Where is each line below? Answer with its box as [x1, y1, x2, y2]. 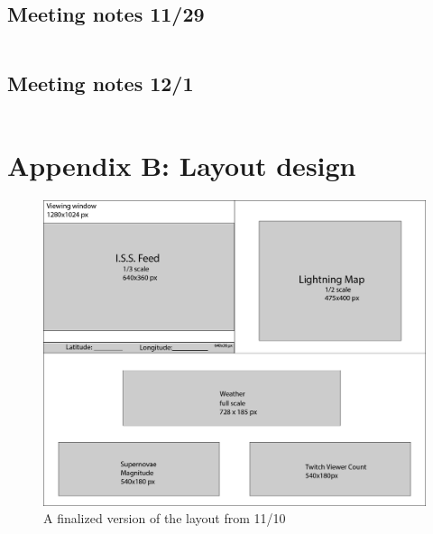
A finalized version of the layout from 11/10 [43, 509, 286, 528]
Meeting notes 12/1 [7, 69, 194, 97]
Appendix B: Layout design [7, 146, 356, 183]
